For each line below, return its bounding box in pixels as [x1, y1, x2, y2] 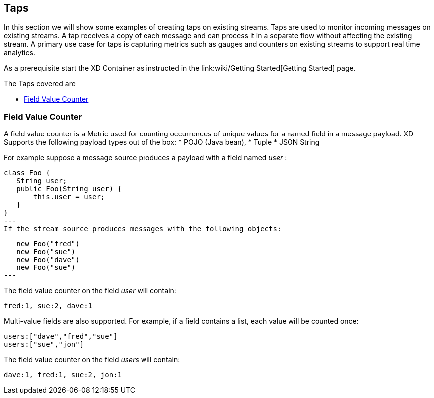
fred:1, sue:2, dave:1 [4, 302, 93, 310]
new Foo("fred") [16, 240, 80, 248]
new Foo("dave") [16, 256, 80, 264]
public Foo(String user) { [16, 185, 122, 193]
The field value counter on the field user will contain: [4, 286, 176, 295]
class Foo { [4, 169, 50, 177]
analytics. [4, 48, 35, 57]
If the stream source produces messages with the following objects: [4, 225, 282, 233]
